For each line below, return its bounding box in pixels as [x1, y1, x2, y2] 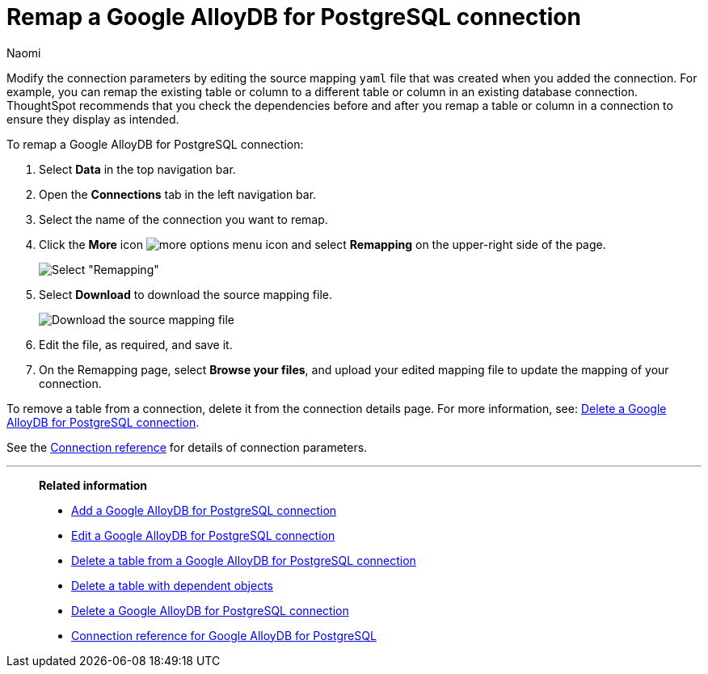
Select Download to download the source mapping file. [39, 287, 333, 301]
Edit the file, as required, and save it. [39, 337, 233, 352]
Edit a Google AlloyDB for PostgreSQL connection [71, 528, 335, 542]
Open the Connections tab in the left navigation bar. [39, 187, 317, 201]
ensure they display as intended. [6, 112, 179, 126]
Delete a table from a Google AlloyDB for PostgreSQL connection [71, 553, 416, 567]
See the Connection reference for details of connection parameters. [6, 440, 368, 454]
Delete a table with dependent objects [71, 578, 273, 592]
